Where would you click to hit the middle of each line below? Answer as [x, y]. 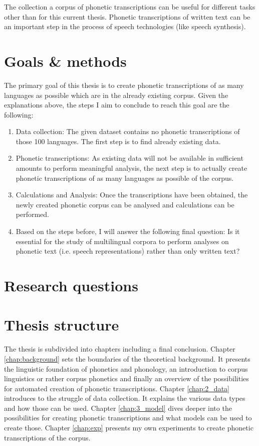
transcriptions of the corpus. [47, 437]
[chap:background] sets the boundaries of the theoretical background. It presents [127, 358]
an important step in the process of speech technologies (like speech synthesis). [125, 26]
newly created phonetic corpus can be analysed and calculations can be [125, 204]
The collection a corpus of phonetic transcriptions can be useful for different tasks [130, 7]
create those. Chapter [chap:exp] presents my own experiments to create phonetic [129, 428]
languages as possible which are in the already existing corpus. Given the [116, 95]
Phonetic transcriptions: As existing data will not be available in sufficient [129, 158]
